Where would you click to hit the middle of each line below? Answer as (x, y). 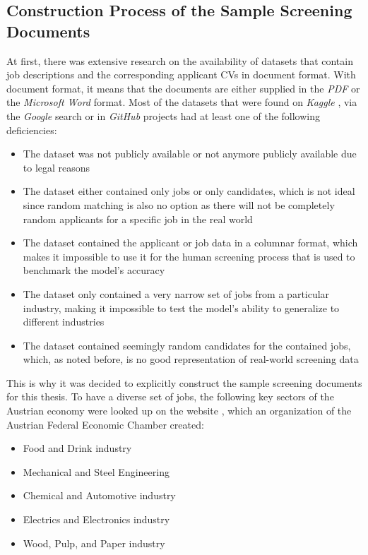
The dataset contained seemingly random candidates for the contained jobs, (187, 345)
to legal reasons (57, 167)
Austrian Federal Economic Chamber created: (105, 424)
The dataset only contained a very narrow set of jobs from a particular (176, 293)
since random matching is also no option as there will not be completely (179, 204)
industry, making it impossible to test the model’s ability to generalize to (181, 308)
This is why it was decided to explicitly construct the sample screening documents (184, 382)
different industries (64, 322)
